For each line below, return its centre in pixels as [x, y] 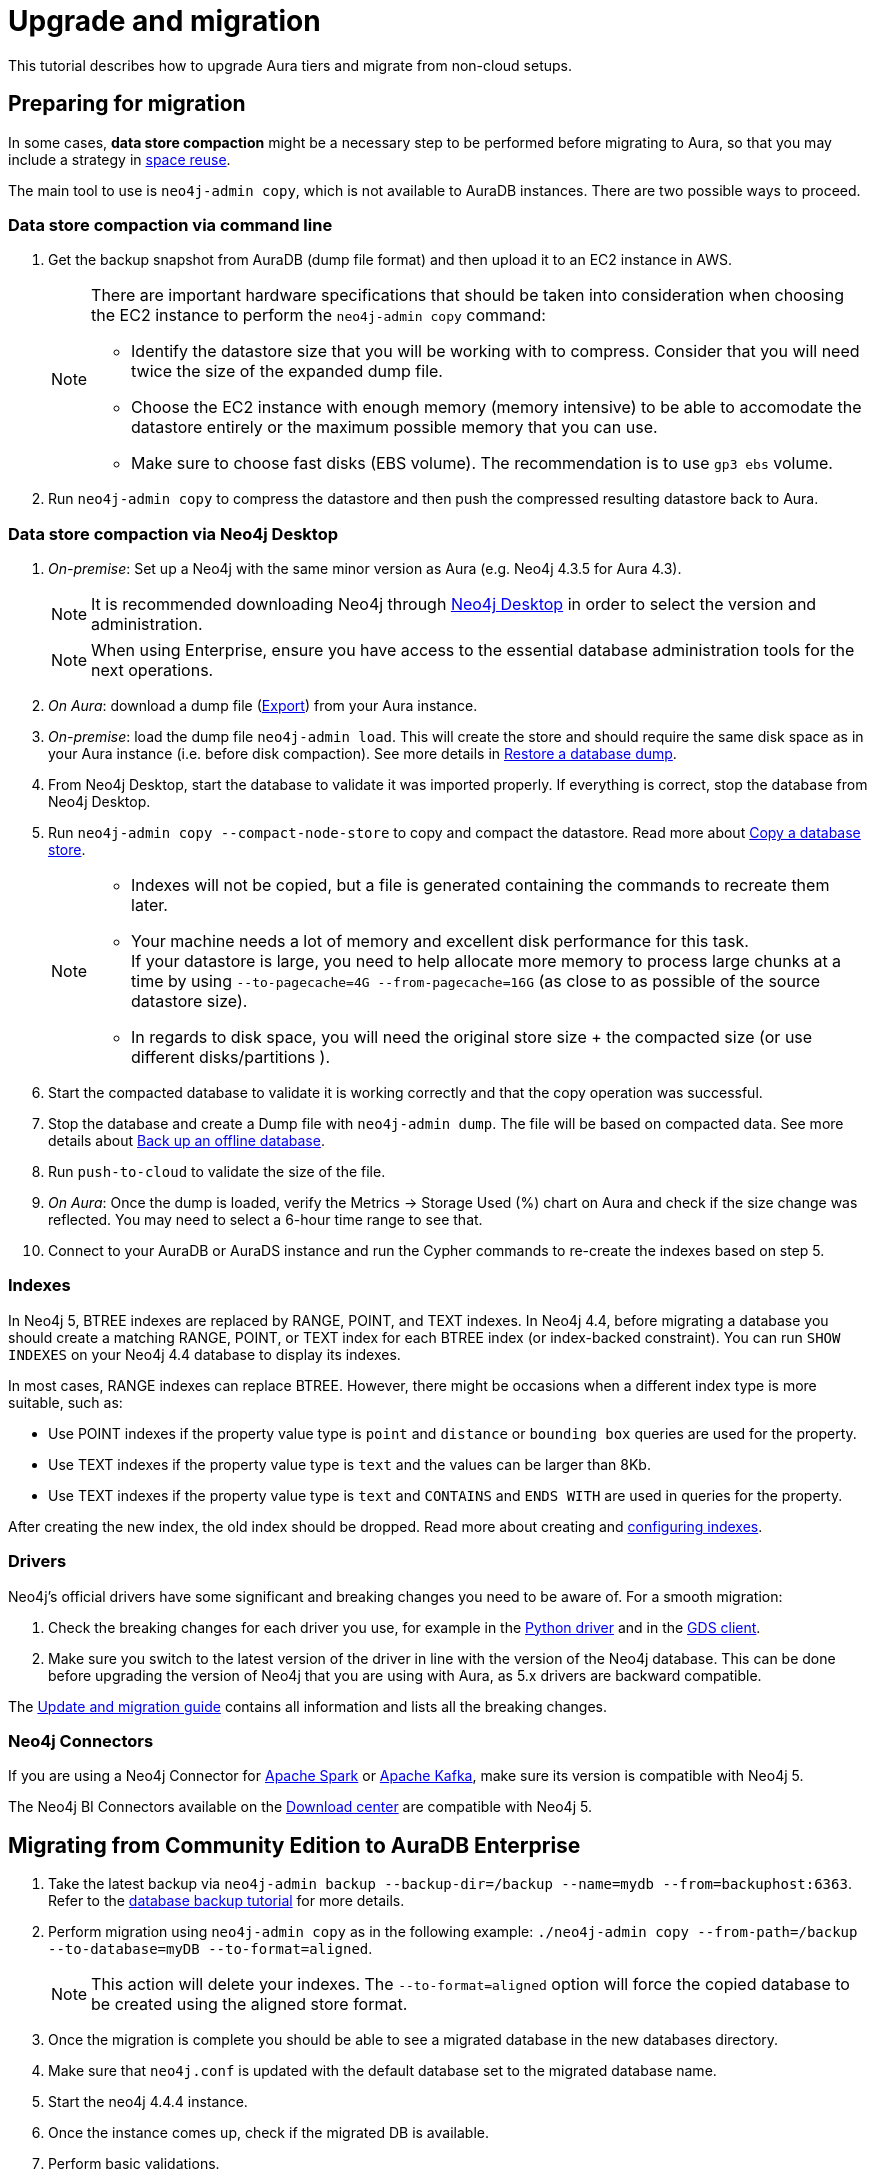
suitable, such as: [65, 1402]
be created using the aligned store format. [249, 2004]
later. [149, 905]
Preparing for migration [127, 104]
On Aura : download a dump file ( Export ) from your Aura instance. [263, 706]
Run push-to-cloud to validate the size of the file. [217, 1172]
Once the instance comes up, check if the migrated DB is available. [268, 2133]
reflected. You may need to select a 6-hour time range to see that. [265, 1220]
